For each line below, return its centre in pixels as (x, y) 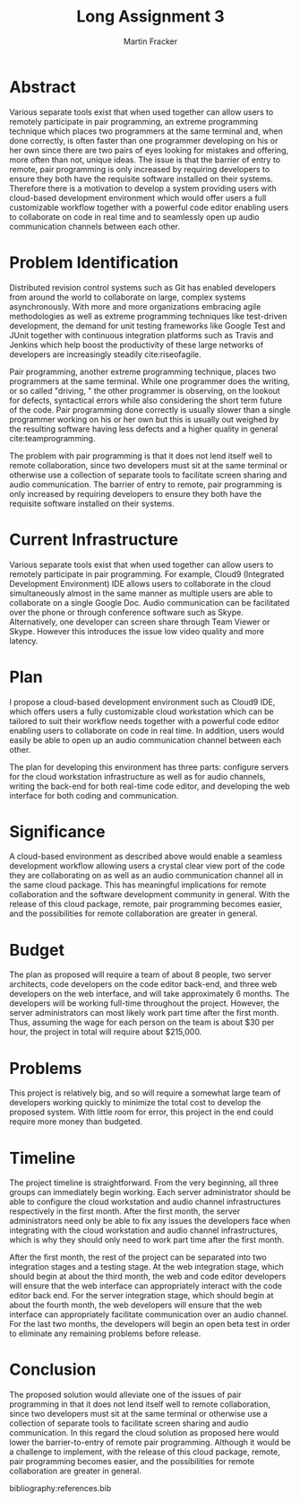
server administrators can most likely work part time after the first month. (144, 1013)
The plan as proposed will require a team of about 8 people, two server (140, 974)
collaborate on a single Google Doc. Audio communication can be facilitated (150, 602)
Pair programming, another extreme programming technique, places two (143, 371)
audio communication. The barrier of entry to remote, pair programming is (146, 484)
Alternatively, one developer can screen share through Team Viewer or (140, 622)
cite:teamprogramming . (52, 438)
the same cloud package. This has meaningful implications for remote (138, 885)
